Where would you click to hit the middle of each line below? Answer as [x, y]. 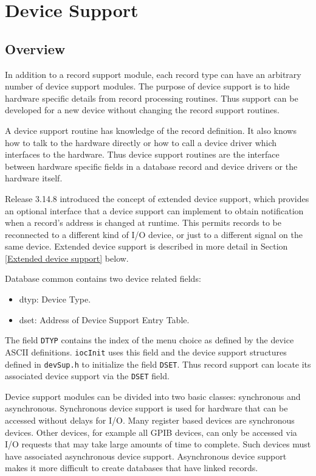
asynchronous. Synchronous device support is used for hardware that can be [146, 408]
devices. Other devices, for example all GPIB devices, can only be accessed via [151, 432]
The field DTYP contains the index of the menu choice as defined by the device [149, 340]
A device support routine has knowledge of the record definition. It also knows [151, 130]
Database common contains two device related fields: [103, 278]
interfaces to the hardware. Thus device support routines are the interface [142, 154]
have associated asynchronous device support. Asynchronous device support [146, 456]
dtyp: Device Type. [55, 299]
